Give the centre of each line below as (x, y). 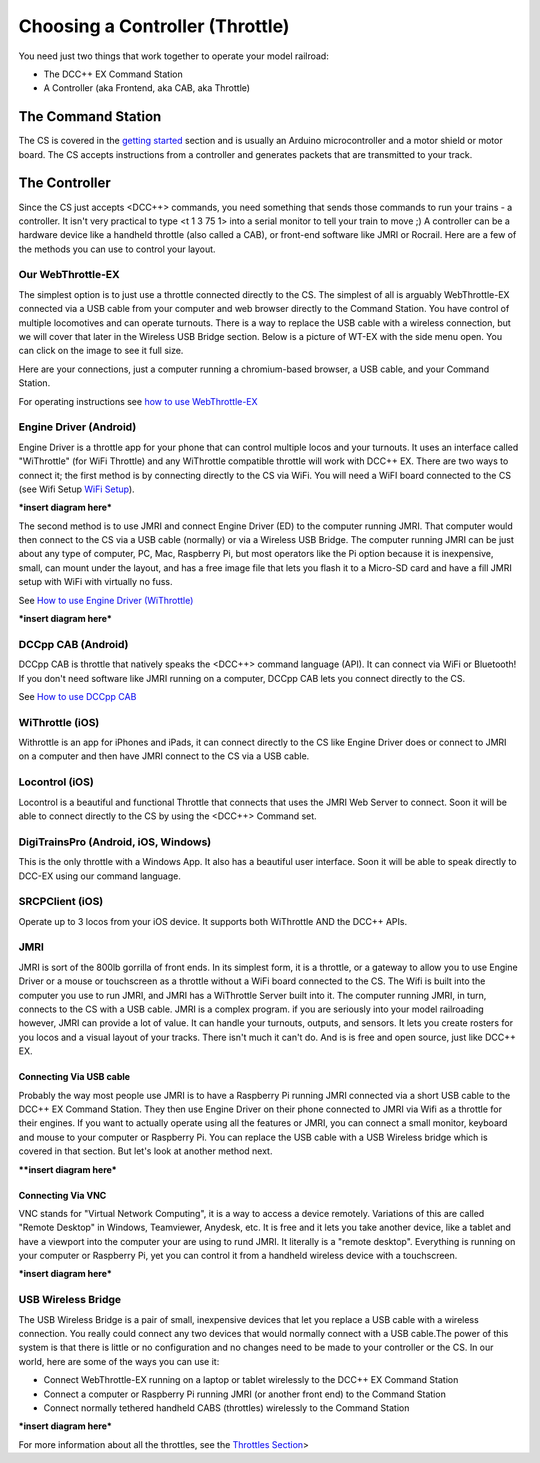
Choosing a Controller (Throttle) (154, 26)
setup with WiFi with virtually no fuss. (95, 582)
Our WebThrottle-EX (69, 275)
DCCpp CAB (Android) (73, 644)
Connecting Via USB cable (74, 1077)
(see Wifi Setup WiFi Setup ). (76, 489)
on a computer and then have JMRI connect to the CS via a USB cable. (164, 756)
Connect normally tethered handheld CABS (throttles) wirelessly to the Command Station (226, 1407)
